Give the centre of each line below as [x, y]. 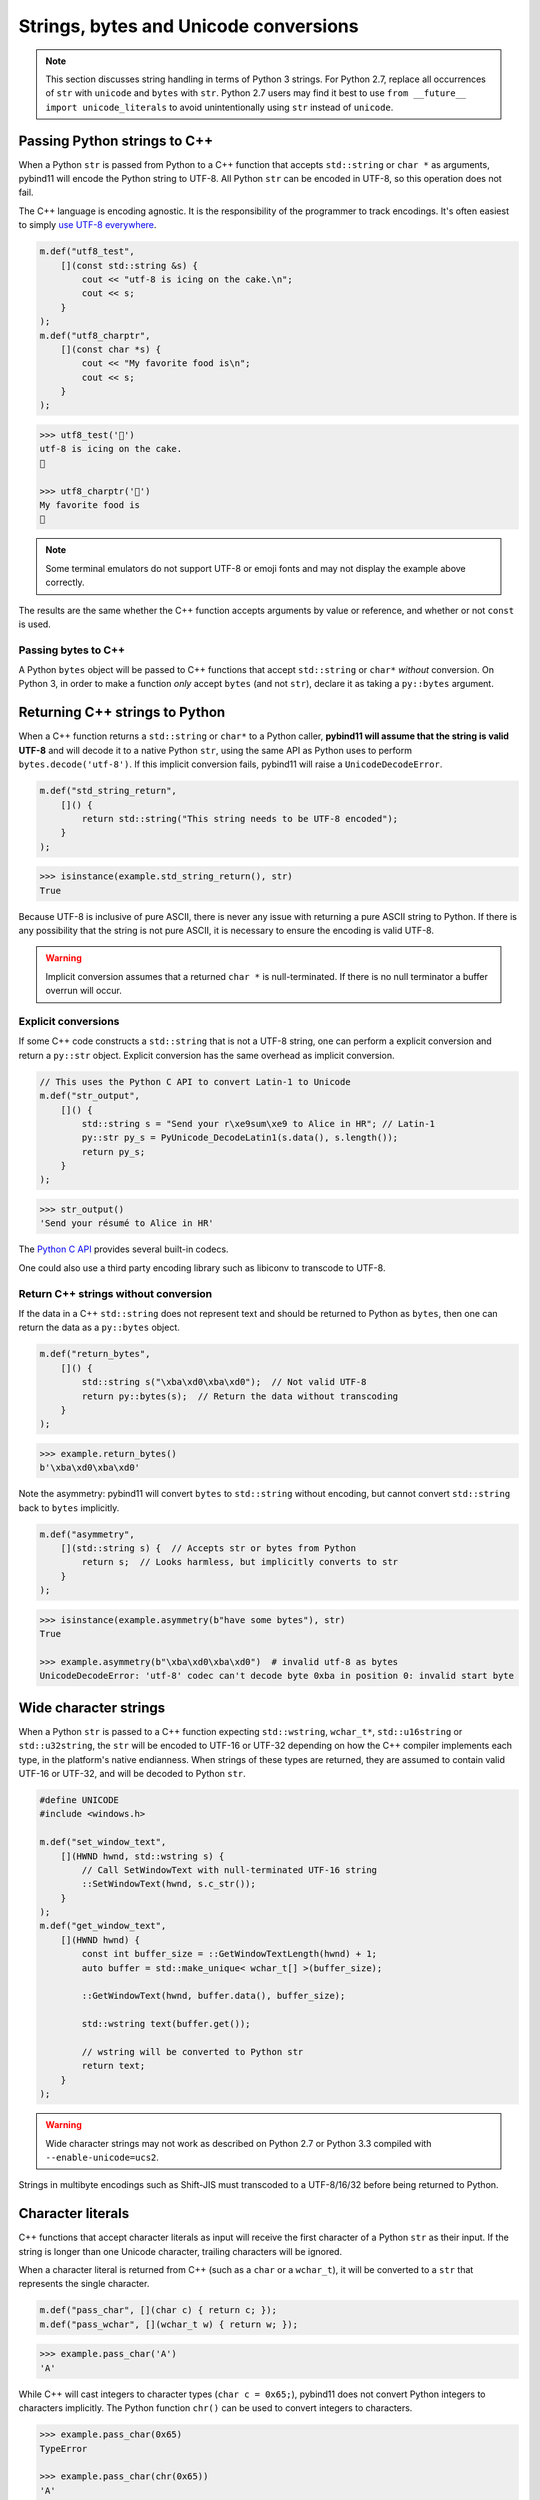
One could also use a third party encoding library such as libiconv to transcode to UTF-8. [202, 1267]
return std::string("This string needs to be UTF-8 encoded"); [240, 818]
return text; [113, 2066]
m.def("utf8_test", [87, 251]
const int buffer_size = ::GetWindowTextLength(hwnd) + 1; [229, 1954]
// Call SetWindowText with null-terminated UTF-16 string [229, 1869]
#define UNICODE [79, 1799]
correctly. [65, 582]
